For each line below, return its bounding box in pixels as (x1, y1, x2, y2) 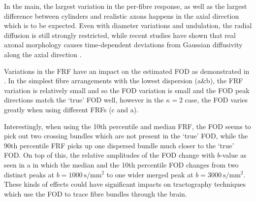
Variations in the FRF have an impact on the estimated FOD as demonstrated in (4, 66, 250, 76)
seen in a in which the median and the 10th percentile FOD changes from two (4, 159, 239, 169)
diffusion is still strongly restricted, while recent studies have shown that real (4, 30, 236, 40)
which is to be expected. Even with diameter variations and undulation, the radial (4, 20, 252, 31)
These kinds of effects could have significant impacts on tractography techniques (4, 179, 246, 189)
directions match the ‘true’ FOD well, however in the (4, 95, 164, 105)
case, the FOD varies (185, 95, 248, 105)
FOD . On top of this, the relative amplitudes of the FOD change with (4, 150, 215, 160)
